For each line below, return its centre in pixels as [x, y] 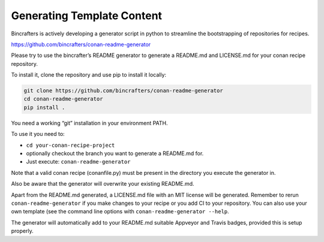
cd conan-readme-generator [63, 99]
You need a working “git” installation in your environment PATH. [89, 123]
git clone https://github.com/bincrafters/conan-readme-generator [123, 91]
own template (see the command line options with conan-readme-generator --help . [120, 211]
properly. [22, 231]
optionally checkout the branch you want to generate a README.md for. [115, 153]
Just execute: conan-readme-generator [78, 162]
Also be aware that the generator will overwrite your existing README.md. [103, 184]
